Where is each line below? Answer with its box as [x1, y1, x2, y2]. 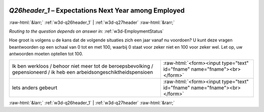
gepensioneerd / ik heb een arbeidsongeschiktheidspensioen [12, 69, 154, 75]
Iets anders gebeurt [12, 84, 58, 91]
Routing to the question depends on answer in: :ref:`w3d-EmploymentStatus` [9, 28, 164, 34]
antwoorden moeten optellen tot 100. [9, 51, 83, 57]
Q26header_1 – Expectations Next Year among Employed [9, 6, 185, 15]
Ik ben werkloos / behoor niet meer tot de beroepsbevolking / [12, 63, 154, 70]
